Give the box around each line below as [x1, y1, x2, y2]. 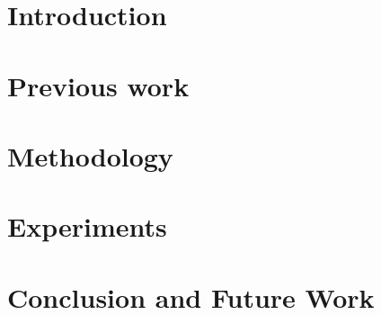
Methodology [7, 137, 173, 174]
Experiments [7, 208, 167, 245]
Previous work [7, 67, 190, 103]
